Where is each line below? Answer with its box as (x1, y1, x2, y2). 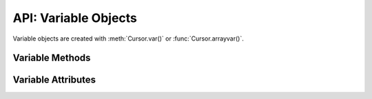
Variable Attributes (12, 74, 96, 86)
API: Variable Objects (12, 10, 138, 25)
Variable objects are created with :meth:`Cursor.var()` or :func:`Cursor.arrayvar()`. (12, 34, 244, 43)
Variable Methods (12, 52, 91, 64)
